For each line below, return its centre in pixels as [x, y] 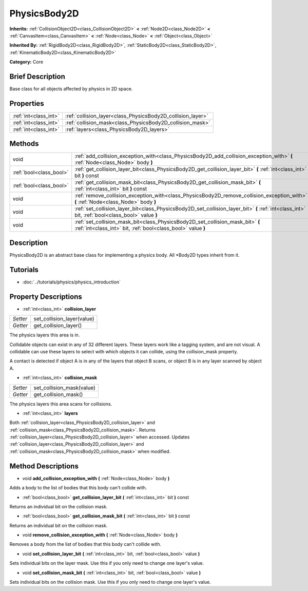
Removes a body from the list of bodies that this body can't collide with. [85, 544]
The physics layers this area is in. [45, 335]
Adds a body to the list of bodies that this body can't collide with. [78, 488]
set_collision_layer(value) [64, 319]
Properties [27, 103]
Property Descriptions [46, 297]
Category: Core [26, 62]
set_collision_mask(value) [65, 388]
